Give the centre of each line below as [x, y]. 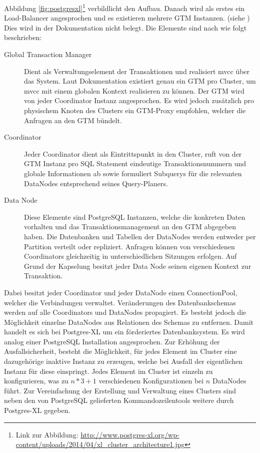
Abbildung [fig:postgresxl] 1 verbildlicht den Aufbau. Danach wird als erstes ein [124, 7]
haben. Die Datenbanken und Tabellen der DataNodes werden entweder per [140, 236]
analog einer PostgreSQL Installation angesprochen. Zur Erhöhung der [112, 341]
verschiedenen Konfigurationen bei [151, 381]
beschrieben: [23, 37]
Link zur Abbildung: [47, 434]
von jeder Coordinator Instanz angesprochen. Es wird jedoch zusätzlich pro [139, 100]
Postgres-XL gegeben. [37, 410]
